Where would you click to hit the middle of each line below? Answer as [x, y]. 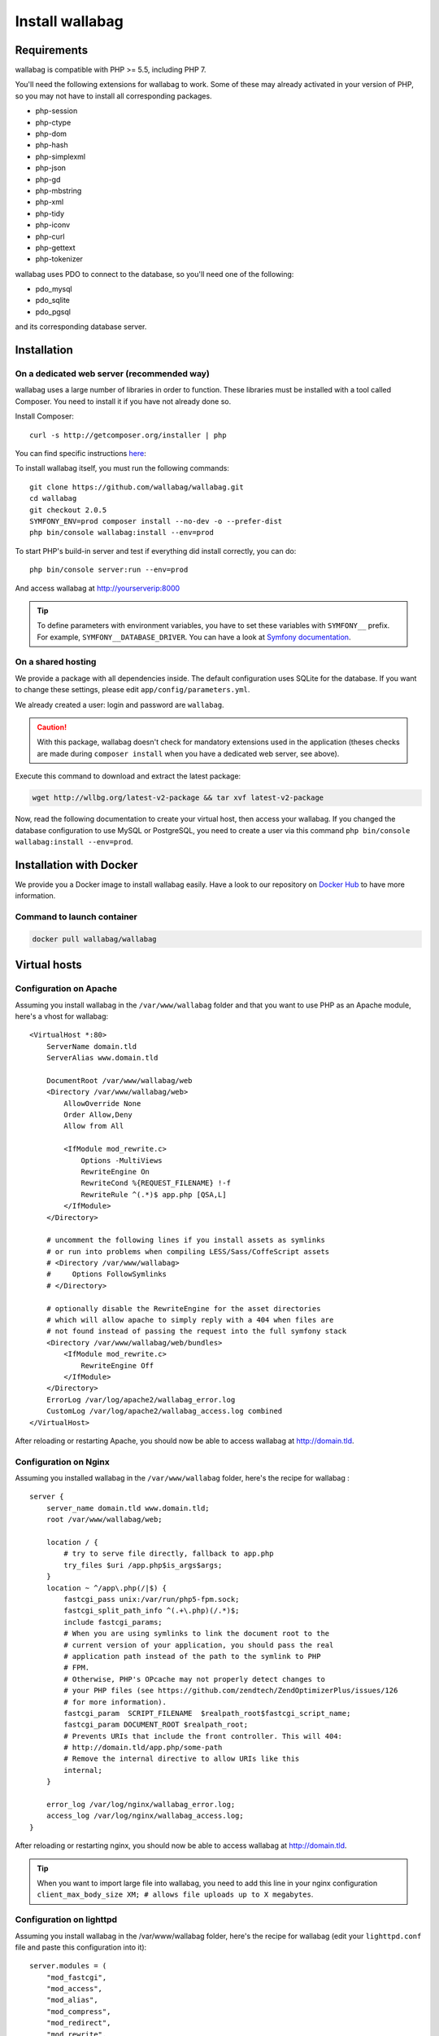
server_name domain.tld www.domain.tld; [128, 1508]
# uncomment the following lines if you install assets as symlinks [185, 1240]
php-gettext [55, 248]
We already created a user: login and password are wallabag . [120, 704]
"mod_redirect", [78, 2023]
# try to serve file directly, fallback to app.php [169, 1554]
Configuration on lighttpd [66, 1920]
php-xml [50, 202]
